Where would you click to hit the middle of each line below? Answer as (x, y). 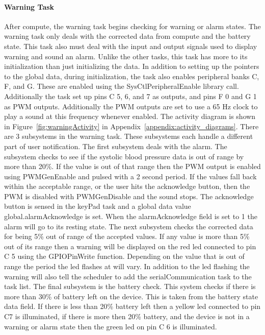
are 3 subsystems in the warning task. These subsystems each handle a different (129, 136)
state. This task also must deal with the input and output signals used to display (131, 46)
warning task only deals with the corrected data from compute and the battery (127, 36)
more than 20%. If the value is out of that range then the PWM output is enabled (132, 166)
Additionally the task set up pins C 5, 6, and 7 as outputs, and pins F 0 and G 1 (130, 96)
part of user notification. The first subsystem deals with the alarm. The (116, 146)
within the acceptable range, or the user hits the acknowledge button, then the (127, 186)
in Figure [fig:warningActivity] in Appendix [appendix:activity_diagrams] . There (131, 126)
